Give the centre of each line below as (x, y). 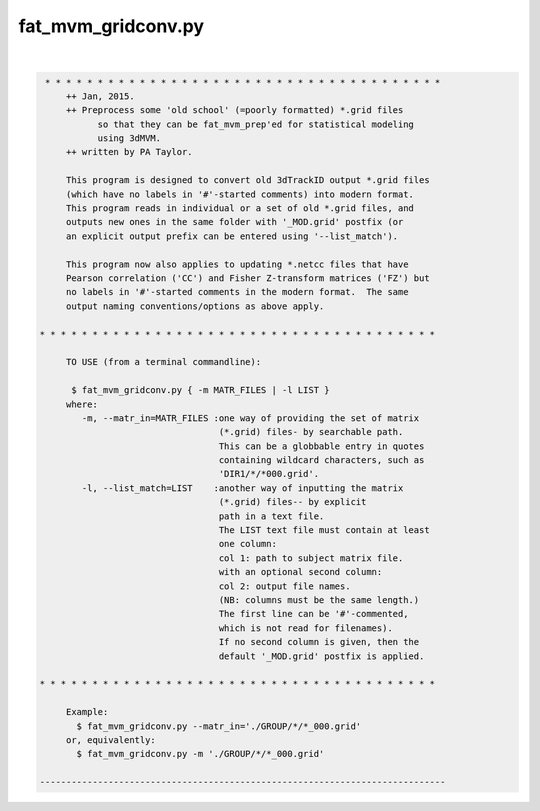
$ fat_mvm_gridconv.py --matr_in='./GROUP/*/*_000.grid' (219, 726)
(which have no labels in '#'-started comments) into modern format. (240, 194)
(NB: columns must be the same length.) (319, 599)
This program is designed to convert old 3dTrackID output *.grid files (247, 180)
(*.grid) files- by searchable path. (311, 432)
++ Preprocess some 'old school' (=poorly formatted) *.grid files (234, 110)
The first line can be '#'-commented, (313, 614)
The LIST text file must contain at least (324, 530)
